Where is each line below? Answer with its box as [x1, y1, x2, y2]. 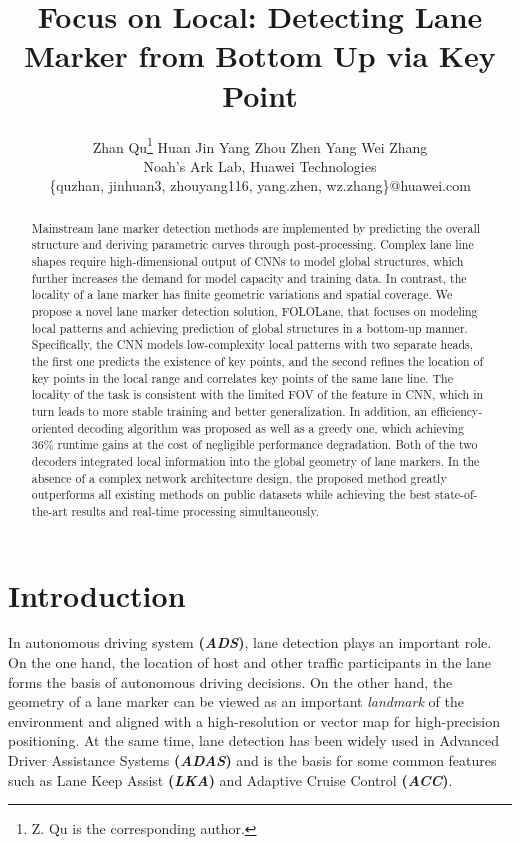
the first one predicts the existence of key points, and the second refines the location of [31, 352, 484, 369]
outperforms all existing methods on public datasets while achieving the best [31, 486, 431, 503]
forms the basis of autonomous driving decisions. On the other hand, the [8, 671, 453, 692]
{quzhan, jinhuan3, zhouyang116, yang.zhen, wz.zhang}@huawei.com [49, 175, 471, 196]
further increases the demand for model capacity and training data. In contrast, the [31, 269, 467, 286]
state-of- [434, 486, 478, 503]
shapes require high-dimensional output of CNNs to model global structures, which [31, 253, 464, 270]
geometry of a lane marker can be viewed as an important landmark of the [8, 691, 464, 712]
